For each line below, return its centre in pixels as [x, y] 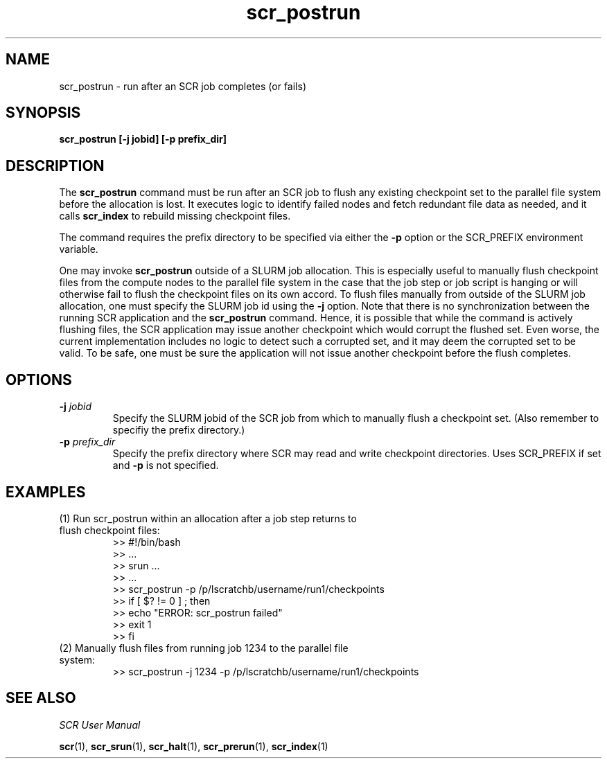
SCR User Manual [100, 725]
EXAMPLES [46, 492]
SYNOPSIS [43, 113]
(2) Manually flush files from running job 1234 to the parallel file [204, 648]
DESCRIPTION [55, 166]
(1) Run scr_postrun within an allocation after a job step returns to [208, 518]
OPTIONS [39, 380]
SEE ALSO [41, 698]
